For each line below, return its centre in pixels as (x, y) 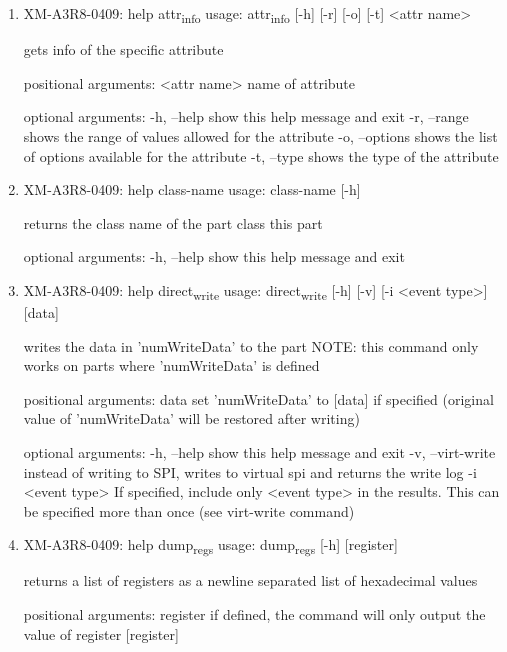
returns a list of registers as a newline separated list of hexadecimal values (250, 580)
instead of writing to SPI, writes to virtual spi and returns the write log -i (250, 471)
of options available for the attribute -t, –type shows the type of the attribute (261, 155)
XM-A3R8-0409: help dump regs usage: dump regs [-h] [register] (210, 546)
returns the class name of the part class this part (173, 222)
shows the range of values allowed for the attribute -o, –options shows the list (260, 135)
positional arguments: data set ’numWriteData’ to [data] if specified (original (258, 398)
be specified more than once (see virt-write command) (189, 510)
